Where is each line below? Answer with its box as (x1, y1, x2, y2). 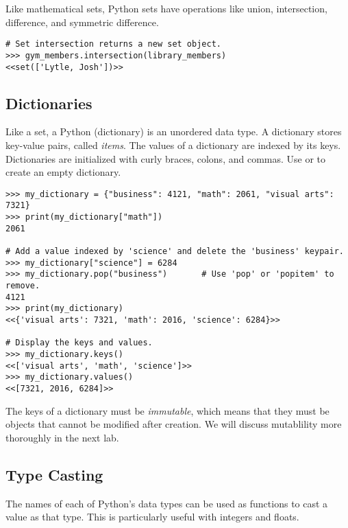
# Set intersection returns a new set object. (5, 39, 221, 49)
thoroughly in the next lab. (5, 430, 119, 444)
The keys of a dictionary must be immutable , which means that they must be (5, 403, 330, 417)
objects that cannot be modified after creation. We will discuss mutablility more (5, 417, 342, 431)
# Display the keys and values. (5, 338, 153, 348)
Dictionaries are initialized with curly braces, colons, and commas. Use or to (5, 151, 326, 165)
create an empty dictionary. (5, 165, 121, 179)
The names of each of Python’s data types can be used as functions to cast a (5, 496, 328, 510)
